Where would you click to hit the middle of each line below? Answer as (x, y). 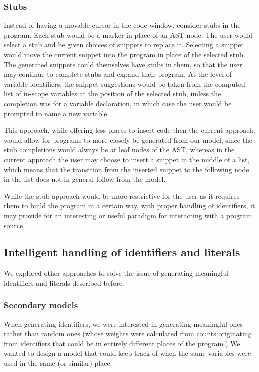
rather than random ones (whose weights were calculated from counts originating (128, 334)
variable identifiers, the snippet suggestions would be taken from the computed (125, 84)
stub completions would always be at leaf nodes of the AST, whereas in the (119, 150)
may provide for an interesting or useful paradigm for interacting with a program (128, 215)
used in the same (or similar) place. (58, 363)
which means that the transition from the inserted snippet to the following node (127, 169)
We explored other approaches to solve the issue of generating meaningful (117, 273)
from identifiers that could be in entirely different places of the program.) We (122, 343)
